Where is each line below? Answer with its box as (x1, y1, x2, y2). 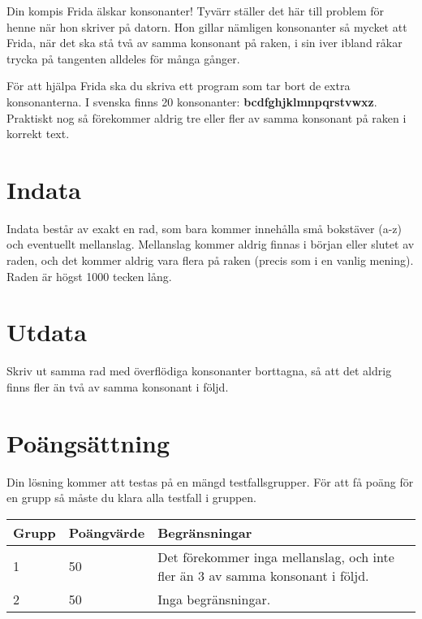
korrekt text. (6, 125, 70, 142)
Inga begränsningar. (157, 589, 271, 608)
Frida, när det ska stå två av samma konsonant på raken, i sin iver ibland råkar (6, 34, 403, 51)
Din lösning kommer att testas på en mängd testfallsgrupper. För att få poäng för (6, 473, 414, 490)
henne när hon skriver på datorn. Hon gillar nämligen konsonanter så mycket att (6, 18, 407, 35)
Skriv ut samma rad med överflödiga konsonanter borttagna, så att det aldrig (6, 362, 392, 379)
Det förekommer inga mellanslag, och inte (157, 547, 394, 566)
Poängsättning (6, 426, 170, 459)
